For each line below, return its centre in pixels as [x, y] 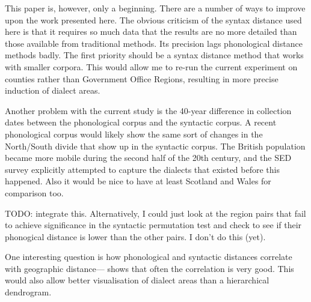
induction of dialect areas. [53, 90]
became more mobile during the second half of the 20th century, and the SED [148, 158]
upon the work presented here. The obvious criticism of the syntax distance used [153, 20]
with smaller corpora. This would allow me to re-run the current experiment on [151, 66]
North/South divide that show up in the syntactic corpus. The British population [155, 146]
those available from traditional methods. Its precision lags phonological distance [154, 43]
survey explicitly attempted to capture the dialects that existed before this [142, 169]
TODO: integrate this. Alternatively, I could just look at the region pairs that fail [155, 213]
